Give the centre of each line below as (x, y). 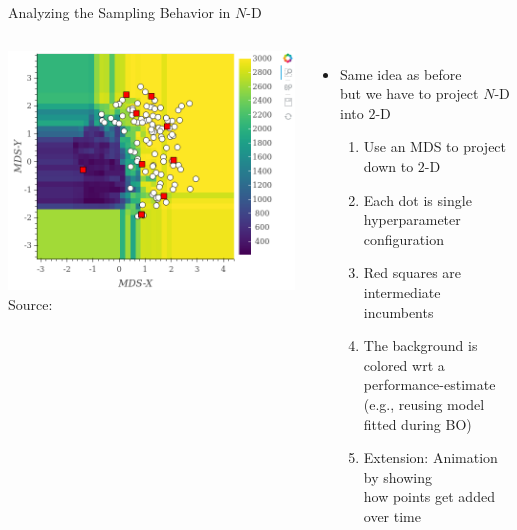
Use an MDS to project (435, 146)
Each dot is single (417, 199)
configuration (403, 238)
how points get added (429, 496)
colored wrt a (404, 364)
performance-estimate (429, 384)
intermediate (402, 291)
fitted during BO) (417, 423)
